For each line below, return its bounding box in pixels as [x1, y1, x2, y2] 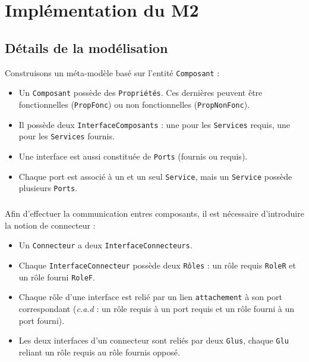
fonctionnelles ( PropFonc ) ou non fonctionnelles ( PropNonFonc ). [18, 98, 250, 110]
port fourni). [18, 314, 65, 326]
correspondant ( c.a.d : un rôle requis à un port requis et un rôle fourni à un [18, 302, 294, 315]
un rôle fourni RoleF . [18, 270, 95, 283]
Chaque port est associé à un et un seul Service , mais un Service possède [18, 170, 292, 182]
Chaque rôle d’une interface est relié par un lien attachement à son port [18, 291, 282, 303]
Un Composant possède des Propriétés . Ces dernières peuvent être [18, 86, 263, 99]
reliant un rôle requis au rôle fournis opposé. [18, 345, 180, 358]
